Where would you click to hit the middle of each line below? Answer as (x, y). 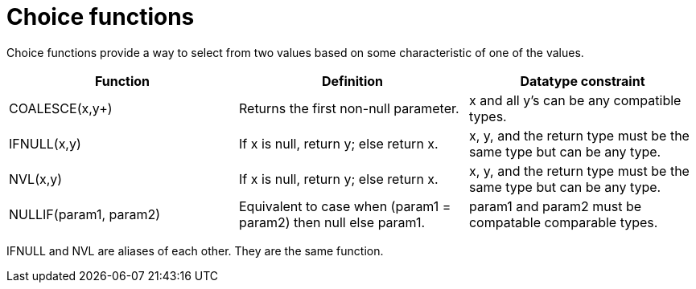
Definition (352, 81)
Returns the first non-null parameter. (349, 108)
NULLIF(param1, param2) (85, 214)
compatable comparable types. (563, 222)
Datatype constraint (583, 81)
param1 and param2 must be (555, 206)
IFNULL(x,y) (45, 143)
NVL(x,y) (36, 179)
